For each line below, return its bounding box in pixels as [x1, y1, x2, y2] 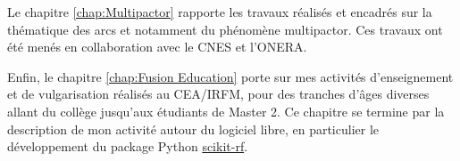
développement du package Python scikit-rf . [7, 137, 248, 156]
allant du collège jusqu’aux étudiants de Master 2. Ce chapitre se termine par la [7, 101, 445, 120]
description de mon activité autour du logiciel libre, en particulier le [7, 119, 380, 138]
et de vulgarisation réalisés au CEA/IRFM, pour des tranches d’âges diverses [7, 85, 430, 103]
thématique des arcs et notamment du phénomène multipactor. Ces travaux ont [7, 20, 443, 38]
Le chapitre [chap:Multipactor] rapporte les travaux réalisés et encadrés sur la [7, 3, 432, 20]
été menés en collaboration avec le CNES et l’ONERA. [7, 37, 307, 56]
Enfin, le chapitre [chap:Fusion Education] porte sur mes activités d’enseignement [7, 67, 454, 85]
